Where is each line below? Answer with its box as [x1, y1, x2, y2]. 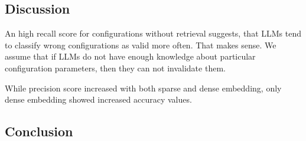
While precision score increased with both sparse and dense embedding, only [5, 81, 282, 94]
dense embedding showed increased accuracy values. [5, 93, 192, 106]
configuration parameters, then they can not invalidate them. [5, 61, 226, 74]
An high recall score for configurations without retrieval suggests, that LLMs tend [5, 27, 301, 40]
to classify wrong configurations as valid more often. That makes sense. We [5, 38, 276, 51]
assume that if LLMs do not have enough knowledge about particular [5, 50, 256, 63]
